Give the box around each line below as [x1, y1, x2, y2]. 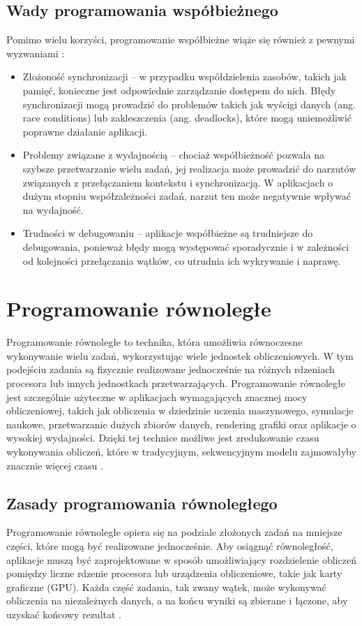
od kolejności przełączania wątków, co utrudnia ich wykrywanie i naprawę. [22, 253, 341, 268]
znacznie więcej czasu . [6, 458, 103, 472]
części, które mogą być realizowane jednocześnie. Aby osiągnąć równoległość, [6, 538, 333, 553]
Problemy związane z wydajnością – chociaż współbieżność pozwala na [22, 147, 324, 162]
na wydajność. [22, 202, 84, 217]
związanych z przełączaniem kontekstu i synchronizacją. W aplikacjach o [22, 175, 333, 189]
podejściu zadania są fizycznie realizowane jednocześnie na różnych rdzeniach [6, 362, 335, 377]
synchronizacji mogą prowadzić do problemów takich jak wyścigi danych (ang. [22, 96, 356, 111]
